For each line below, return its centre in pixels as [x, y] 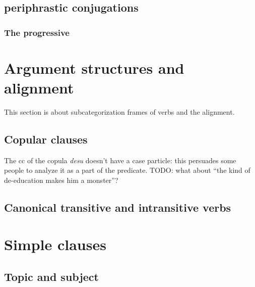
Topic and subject [51, 277]
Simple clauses [55, 244]
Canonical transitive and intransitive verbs [118, 207]
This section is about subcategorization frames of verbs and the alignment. [119, 111]
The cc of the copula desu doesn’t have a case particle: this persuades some [120, 160]
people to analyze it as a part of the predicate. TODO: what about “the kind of [127, 170]
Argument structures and [94, 67]
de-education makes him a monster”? [61, 180]
